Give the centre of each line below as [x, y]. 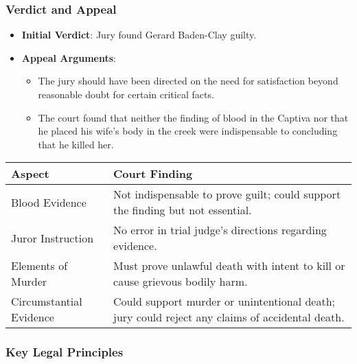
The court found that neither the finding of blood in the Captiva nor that [193, 117]
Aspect [30, 174]
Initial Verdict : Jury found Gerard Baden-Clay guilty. [139, 35]
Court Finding [153, 174]
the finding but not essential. [183, 210]
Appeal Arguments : [69, 57]
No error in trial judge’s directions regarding [220, 230]
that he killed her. [76, 144]
